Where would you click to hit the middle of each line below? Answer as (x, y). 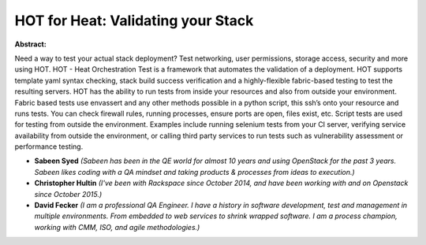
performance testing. (49, 147)
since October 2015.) (68, 194)
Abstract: (30, 44)
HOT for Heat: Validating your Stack (134, 20)
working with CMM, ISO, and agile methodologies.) (117, 227)
